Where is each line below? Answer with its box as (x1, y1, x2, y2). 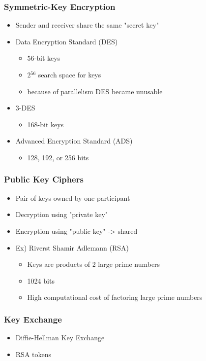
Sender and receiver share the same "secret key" (15, 20, 159, 30)
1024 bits (27, 275, 55, 286)
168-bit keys (27, 119, 64, 129)
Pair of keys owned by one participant (15, 192, 130, 203)
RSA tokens (15, 349, 52, 359)
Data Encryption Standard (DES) (15, 36, 118, 46)
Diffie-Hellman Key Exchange (15, 332, 105, 343)
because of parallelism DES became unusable (27, 86, 163, 96)
